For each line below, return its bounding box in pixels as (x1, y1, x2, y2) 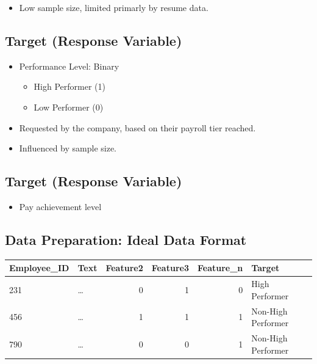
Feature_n (197, 261, 243, 274)
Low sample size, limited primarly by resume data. (19, 1, 208, 13)
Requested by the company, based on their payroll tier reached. (19, 121, 256, 134)
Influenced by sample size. (19, 142, 116, 155)
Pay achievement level (19, 200, 102, 213)
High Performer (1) (34, 80, 105, 93)
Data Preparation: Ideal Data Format (5, 230, 247, 249)
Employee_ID (9, 261, 69, 274)
